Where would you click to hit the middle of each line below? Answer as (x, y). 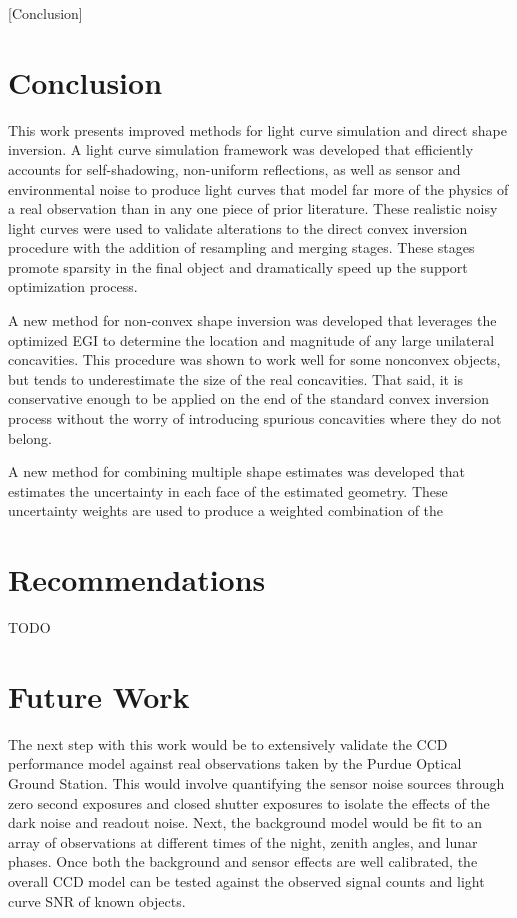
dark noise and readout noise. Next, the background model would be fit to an (245, 822)
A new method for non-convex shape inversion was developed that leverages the (252, 320)
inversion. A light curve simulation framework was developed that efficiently (241, 149)
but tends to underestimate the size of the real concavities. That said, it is (236, 378)
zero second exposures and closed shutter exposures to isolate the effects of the (249, 802)
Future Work (99, 695)
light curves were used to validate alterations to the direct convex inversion (238, 227)
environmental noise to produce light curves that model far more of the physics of (258, 188)
